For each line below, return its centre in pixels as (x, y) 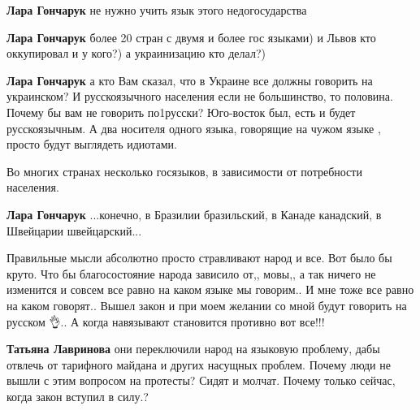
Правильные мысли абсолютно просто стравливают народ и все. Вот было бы (199, 258)
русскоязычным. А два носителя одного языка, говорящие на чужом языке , (194, 128)
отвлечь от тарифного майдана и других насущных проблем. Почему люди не (199, 364)
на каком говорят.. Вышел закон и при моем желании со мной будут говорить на (207, 305)
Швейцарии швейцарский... (74, 230)
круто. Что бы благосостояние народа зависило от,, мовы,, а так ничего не (191, 273)
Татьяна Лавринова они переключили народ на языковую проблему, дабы (193, 349)
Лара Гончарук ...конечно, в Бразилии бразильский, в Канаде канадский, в (194, 214)
